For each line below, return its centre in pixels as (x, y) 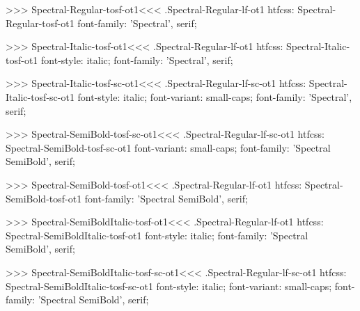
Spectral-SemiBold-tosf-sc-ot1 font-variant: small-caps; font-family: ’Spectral (168, 147)
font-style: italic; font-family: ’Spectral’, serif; (137, 59)
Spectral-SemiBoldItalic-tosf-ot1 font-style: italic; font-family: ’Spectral (157, 235)
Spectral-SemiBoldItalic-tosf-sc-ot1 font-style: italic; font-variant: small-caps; (169, 286)
